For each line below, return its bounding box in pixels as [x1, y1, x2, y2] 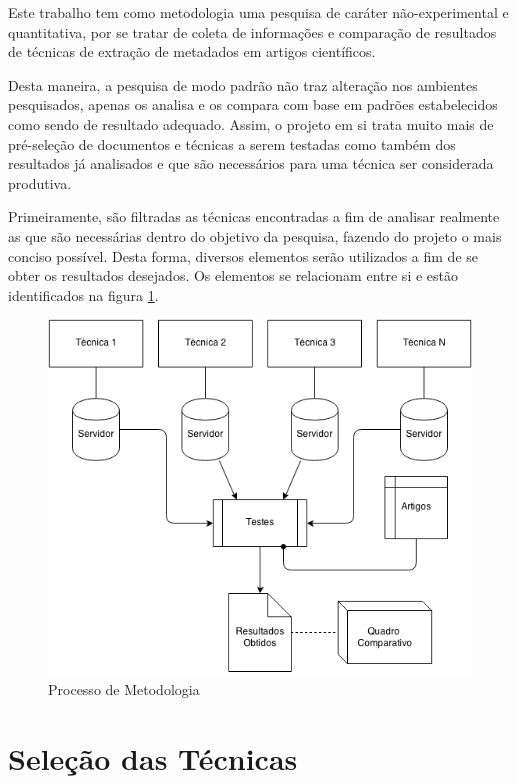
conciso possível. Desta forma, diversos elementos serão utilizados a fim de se [8, 245, 478, 266]
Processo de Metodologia [48, 678, 200, 699]
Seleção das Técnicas [8, 737, 298, 778]
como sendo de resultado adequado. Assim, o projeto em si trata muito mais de [8, 113, 494, 134]
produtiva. [8, 172, 72, 193]
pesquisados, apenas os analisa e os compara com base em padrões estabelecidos [8, 94, 498, 115]
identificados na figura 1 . [8, 284, 159, 305]
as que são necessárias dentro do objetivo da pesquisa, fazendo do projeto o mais [8, 225, 502, 246]
